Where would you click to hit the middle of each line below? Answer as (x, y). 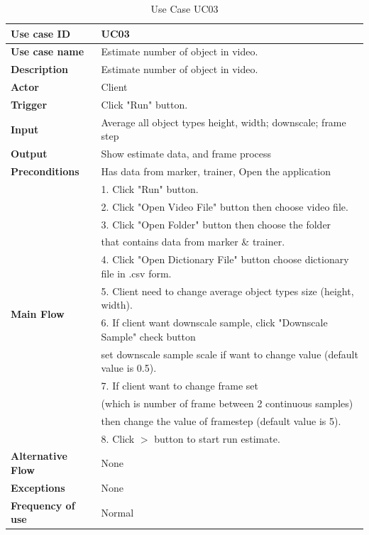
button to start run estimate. (217, 438)
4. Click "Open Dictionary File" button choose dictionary (225, 259)
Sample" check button (148, 336)
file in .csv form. (136, 273)
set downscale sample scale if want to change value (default (230, 354)
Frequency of (43, 505)
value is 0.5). (129, 368)
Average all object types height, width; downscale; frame (224, 122)
